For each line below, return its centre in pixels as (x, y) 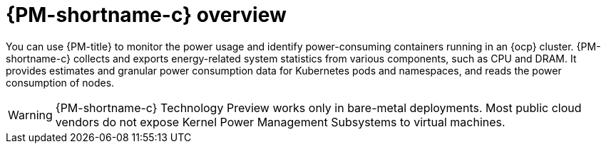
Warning (30, 115)
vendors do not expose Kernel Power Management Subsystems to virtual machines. (280, 122)
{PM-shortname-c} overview (146, 15)
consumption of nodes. (60, 82)
